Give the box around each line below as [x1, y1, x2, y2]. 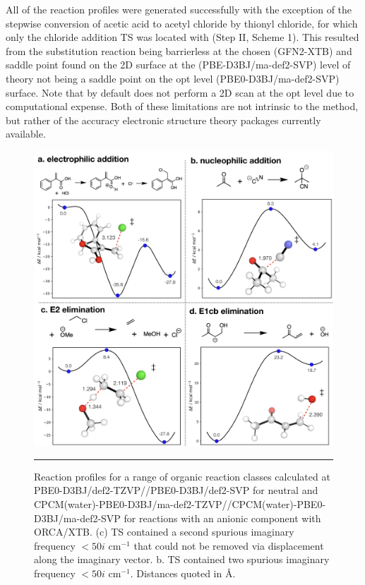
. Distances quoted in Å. [130, 565, 236, 580]
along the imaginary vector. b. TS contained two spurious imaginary [34, 552, 330, 567]
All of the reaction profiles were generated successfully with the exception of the [6, 2, 352, 16]
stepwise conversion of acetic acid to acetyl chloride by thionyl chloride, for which [6, 16, 358, 30]
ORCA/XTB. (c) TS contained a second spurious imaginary [34, 524, 294, 539]
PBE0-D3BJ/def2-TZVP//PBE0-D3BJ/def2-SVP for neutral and [34, 483, 318, 497]
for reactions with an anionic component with [124, 510, 321, 525]
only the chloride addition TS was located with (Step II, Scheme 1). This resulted [6, 30, 359, 44]
